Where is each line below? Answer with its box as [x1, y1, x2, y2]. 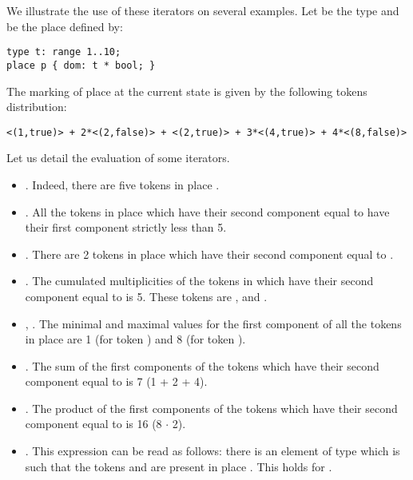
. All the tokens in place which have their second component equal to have [25, 203, 390, 220]
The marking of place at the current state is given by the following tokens [6, 82, 367, 99]
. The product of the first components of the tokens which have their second [25, 399, 398, 416]
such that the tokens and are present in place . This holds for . [25, 458, 332, 474]
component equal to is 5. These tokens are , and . [25, 288, 268, 304]
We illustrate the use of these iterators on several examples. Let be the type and [6, 2, 399, 18]
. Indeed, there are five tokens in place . [25, 176, 220, 192]
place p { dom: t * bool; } [6, 59, 156, 71]
